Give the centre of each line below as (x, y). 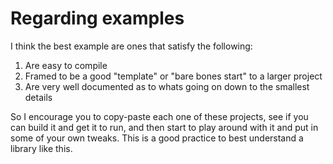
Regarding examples (97, 18)
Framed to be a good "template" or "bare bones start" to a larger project (173, 76)
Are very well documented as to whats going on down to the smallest (167, 86)
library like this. (41, 148)
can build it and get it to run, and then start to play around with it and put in (164, 127)
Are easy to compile (66, 65)
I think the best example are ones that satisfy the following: (131, 46)
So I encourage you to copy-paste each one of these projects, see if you (159, 116)
